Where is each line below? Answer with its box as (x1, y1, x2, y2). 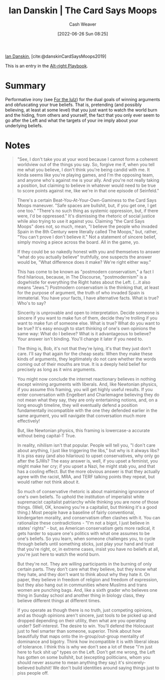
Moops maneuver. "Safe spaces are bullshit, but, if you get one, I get (17, 202, 157, 208)
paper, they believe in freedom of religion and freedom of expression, (17, 576, 159, 582)
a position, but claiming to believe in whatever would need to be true (17, 182, 156, 188)
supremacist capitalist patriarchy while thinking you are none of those (17, 499, 159, 505)
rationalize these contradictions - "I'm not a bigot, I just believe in (17, 520, 150, 526)
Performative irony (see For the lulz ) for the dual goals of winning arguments (5, 96, 160, 102)
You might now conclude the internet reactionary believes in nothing (17, 376, 156, 382)
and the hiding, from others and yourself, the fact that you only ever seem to (5, 112, 160, 118)
